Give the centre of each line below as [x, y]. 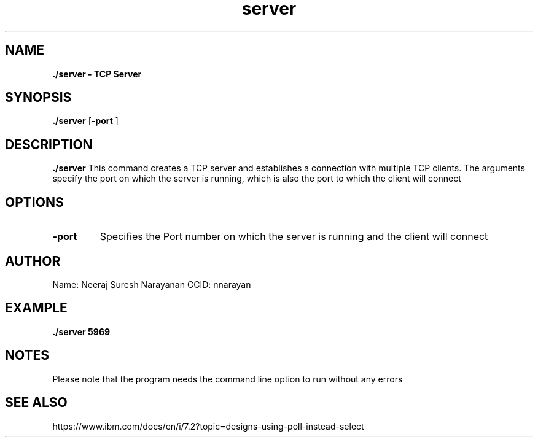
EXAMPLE [36, 308]
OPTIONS [34, 202]
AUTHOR [33, 261]
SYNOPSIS [38, 98]
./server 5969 [81, 331]
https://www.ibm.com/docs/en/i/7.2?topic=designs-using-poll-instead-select [208, 426]
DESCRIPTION [49, 144]
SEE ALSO [36, 403]
